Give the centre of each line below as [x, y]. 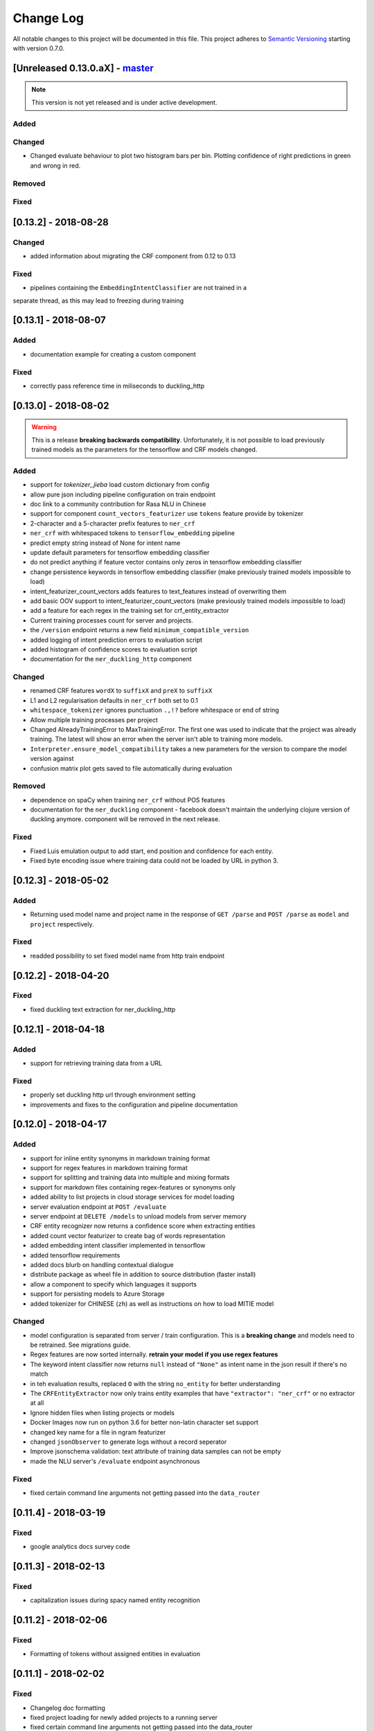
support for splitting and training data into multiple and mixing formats [130, 1178]
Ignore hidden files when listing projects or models [102, 1412]
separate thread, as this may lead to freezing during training [98, 301]
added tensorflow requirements [75, 1255]
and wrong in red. [55, 165]
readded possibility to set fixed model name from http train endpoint [127, 956]
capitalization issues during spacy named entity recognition [115, 1600]
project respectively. [62, 924]
